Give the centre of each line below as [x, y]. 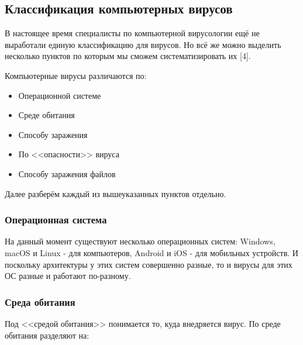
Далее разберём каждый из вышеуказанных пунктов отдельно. [116, 193]
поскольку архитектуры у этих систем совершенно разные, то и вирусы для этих [149, 264]
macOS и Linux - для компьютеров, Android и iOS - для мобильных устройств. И [151, 252]
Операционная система [56, 220]
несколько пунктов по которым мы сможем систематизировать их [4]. [128, 56]
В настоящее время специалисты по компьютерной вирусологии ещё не [132, 33]
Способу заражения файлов [67, 173]
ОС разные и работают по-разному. [68, 276]
